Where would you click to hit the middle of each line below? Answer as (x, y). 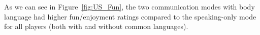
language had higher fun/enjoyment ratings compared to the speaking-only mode (130, 16)
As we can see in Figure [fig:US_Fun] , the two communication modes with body (129, 6)
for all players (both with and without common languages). (96, 26)
